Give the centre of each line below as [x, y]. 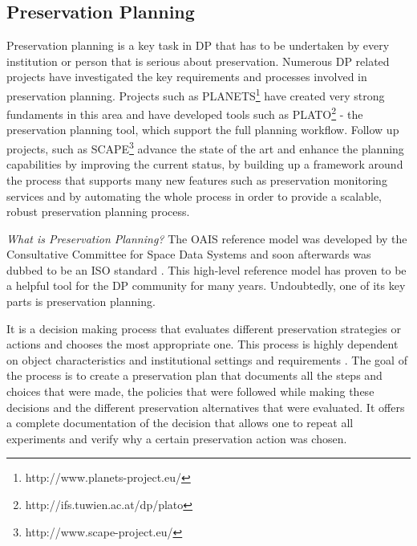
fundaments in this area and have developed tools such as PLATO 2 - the [185, 113]
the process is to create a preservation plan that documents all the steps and [194, 375]
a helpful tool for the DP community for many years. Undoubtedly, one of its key [206, 285]
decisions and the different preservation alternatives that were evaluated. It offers [206, 407]
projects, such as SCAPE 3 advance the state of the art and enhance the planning [205, 147]
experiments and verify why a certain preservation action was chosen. [177, 438]
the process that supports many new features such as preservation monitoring [197, 179]
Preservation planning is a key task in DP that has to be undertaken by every [198, 45]
